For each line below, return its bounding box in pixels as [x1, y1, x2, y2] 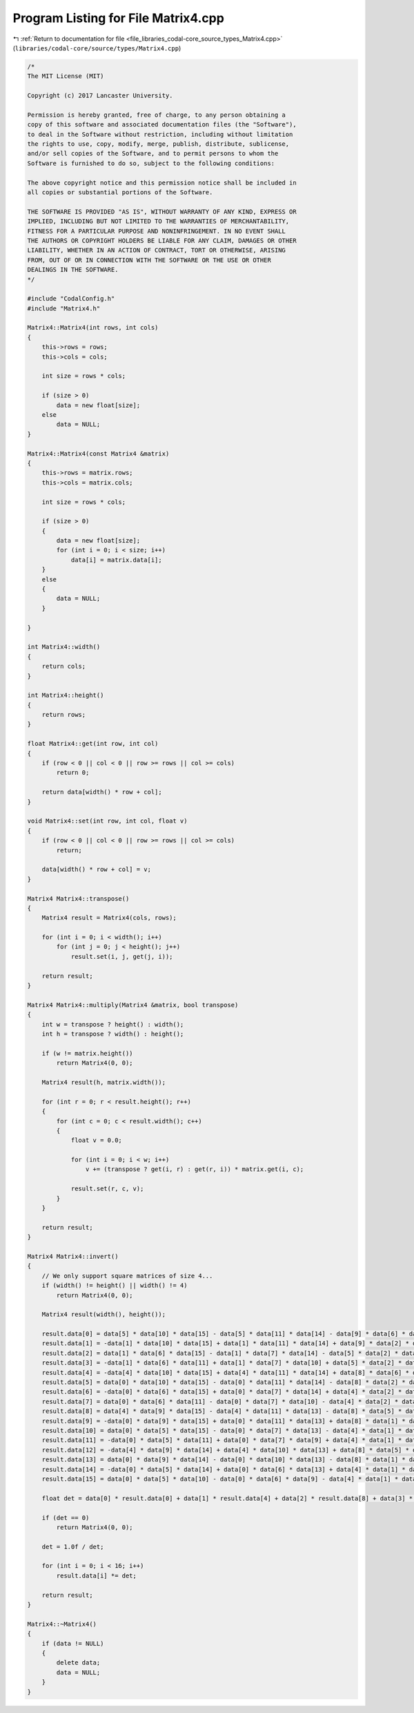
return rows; [41, 711, 86, 719]
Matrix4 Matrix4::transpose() [27, 895, 130, 902]
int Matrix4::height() [27, 691, 104, 700]
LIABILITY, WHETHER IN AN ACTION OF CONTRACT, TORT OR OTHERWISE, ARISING [27, 246, 286, 254]
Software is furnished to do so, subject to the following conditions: [27, 159, 275, 167]
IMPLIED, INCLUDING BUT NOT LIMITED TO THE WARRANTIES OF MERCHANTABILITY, [27, 218, 290, 225]
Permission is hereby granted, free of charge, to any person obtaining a [27, 111, 286, 119]
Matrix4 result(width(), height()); [41, 1311, 166, 1318]
